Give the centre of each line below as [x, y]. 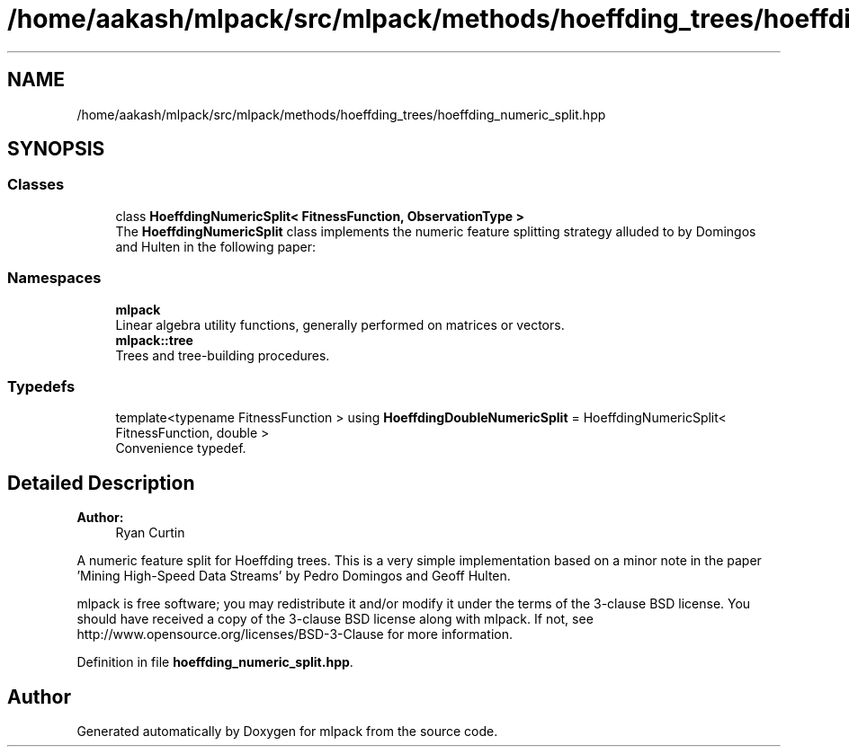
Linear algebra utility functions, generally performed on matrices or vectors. [340, 324]
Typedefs [41, 386]
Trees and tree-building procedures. [223, 355]
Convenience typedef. [181, 448]
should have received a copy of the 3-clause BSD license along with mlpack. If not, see [335, 619]
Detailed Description [101, 483]
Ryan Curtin [150, 533]
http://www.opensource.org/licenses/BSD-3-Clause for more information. [295, 634]
